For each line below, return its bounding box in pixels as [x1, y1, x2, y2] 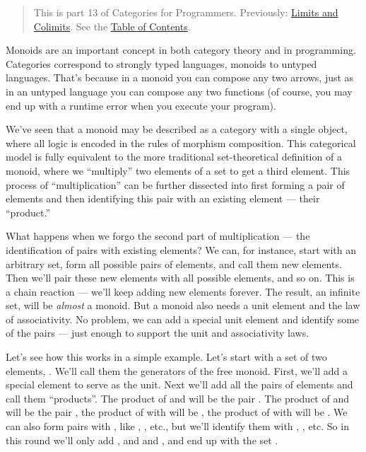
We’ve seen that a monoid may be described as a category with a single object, [6, 122, 348, 137]
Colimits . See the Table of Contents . [33, 18, 191, 33]
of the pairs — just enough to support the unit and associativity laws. [6, 325, 309, 340]
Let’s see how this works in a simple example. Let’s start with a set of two [6, 349, 327, 364]
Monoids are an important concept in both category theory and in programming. [6, 42, 356, 57]
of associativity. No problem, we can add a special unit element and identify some [6, 311, 360, 326]
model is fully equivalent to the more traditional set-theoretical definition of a [6, 149, 342, 164]
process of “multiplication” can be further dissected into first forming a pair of [6, 177, 345, 192]
